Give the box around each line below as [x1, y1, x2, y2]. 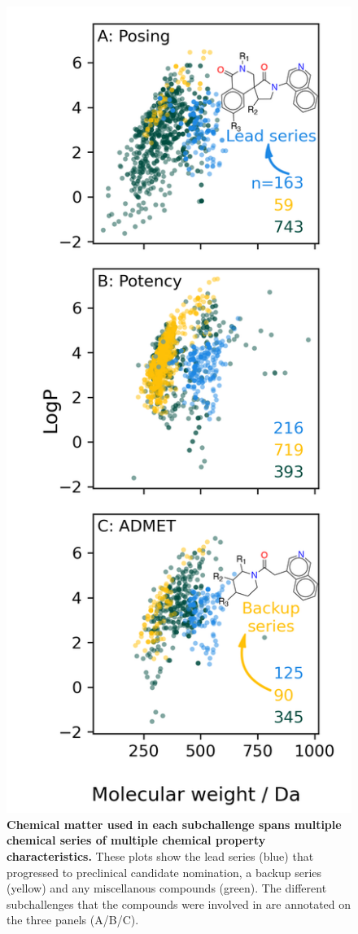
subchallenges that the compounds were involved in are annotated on [7, 895, 351, 912]
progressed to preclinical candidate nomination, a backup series [7, 863, 322, 880]
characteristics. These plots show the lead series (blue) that [7, 848, 314, 865]
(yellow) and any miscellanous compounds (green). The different [7, 879, 327, 897]
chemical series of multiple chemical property [7, 831, 266, 849]
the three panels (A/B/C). [7, 911, 139, 928]
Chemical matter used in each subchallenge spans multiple [7, 815, 342, 832]
